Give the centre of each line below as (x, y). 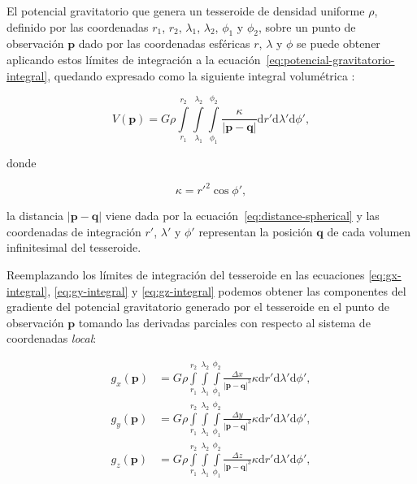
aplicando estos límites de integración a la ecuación (134, 59)
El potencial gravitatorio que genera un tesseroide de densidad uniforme (186, 11)
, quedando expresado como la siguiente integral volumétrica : (201, 75)
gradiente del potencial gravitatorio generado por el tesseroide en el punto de (198, 307)
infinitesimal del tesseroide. (74, 247)
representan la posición (256, 231)
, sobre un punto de (307, 26)
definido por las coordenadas (78, 26)
